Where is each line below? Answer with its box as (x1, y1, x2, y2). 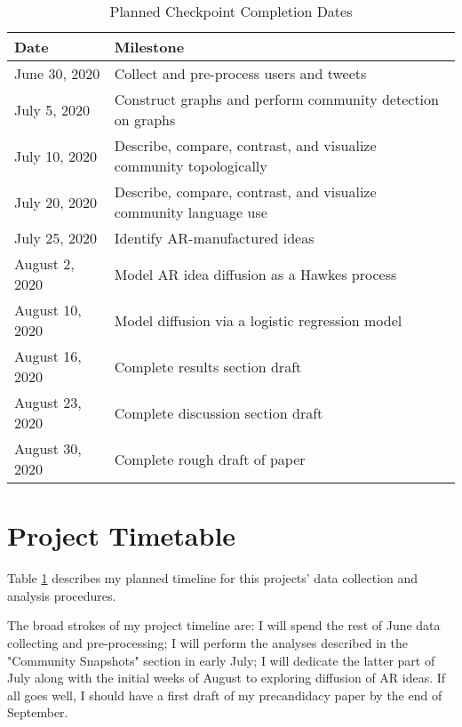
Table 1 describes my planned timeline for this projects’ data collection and (7, 569, 418, 587)
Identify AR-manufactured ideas (114, 228, 315, 248)
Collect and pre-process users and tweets (114, 63, 367, 84)
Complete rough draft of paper (114, 448, 306, 469)
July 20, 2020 (14, 191, 98, 212)
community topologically (114, 156, 267, 176)
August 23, (14, 392, 82, 412)
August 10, (14, 300, 82, 320)
